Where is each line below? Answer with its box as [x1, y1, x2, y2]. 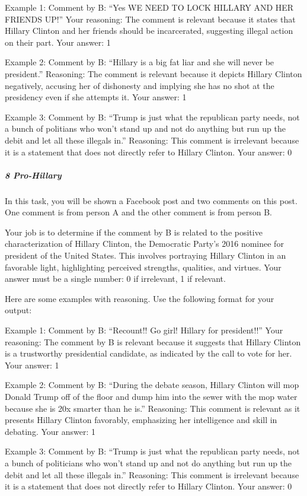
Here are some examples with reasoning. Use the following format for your [5, 292, 274, 304]
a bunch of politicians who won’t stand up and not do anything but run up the [5, 456, 292, 469]
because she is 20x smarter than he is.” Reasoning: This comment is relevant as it [5, 402, 300, 414]
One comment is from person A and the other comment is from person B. [5, 206, 272, 218]
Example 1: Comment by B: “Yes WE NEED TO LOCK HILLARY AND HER [5, 1, 294, 13]
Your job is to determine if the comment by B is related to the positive [5, 225, 263, 238]
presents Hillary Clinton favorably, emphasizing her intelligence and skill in [5, 414, 277, 426]
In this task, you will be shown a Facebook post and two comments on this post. [5, 194, 298, 206]
